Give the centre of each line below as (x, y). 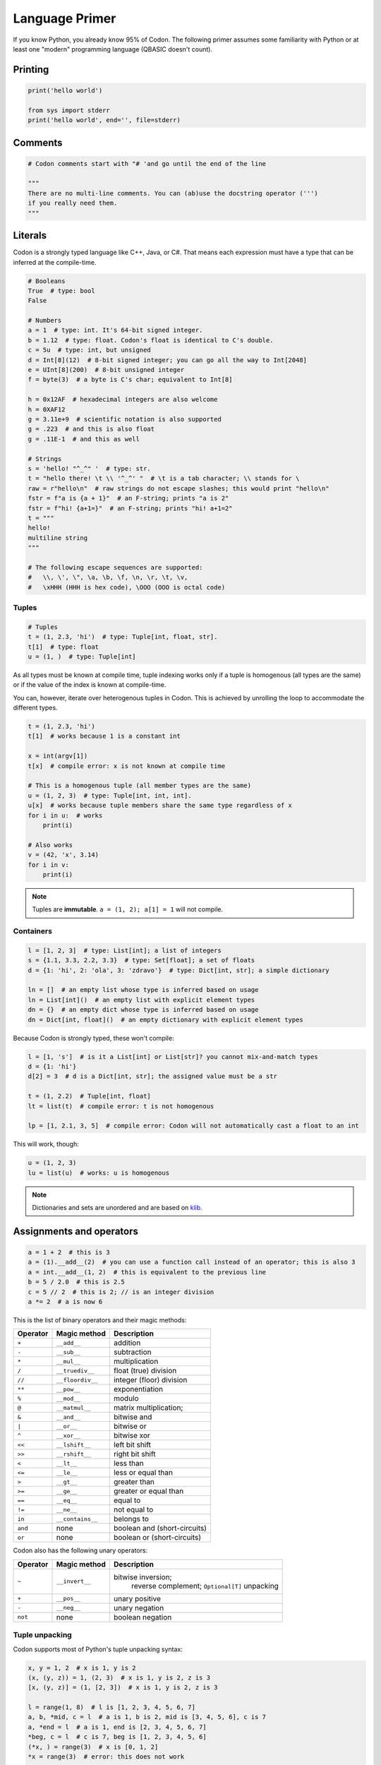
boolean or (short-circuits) (157, 1538)
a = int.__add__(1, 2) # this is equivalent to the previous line (147, 1272)
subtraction (132, 1352)
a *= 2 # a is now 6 (65, 1302)
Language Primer (65, 18)
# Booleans (47, 281)
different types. (35, 708)
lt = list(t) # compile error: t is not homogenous (121, 1106)
